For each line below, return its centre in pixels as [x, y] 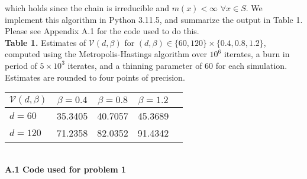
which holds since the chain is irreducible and [87, 8]
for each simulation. [251, 65]
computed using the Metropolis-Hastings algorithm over [106, 54]
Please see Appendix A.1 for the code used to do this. [102, 31]
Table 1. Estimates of [46, 42]
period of [21, 65]
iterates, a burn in [257, 54]
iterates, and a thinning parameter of [135, 65]
